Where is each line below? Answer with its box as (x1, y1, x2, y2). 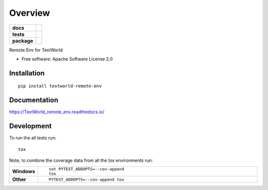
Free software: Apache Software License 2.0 (21, 56, 113, 62)
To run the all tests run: (9, 135, 57, 141)
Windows (12, 168, 35, 175)
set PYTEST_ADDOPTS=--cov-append (49, 166, 124, 172)
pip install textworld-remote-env (18, 83, 102, 89)
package (12, 37, 33, 44)
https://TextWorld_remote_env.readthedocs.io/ (9, 109, 105, 115)
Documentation (9, 96, 59, 104)
